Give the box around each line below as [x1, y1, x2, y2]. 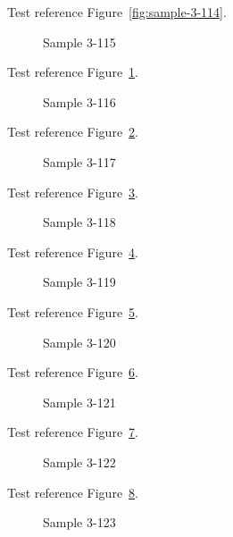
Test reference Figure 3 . [7, 182, 138, 201]
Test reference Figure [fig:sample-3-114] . [7, 3, 227, 21]
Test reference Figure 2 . [7, 122, 138, 141]
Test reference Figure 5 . [7, 302, 138, 321]
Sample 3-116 [43, 92, 116, 111]
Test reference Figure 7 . [7, 423, 138, 441]
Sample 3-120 [43, 332, 116, 351]
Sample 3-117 [43, 152, 116, 171]
